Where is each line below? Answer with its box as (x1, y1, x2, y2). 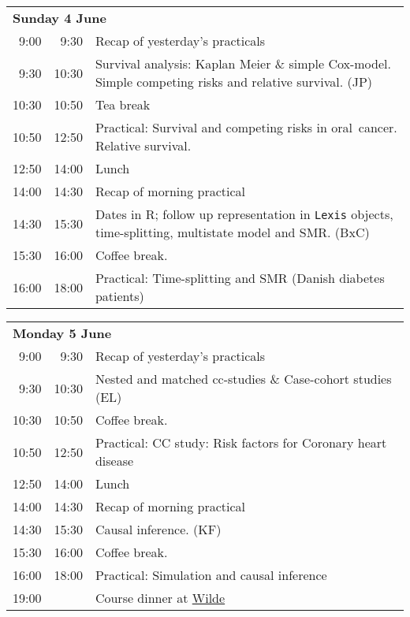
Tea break (95, 95, 151, 113)
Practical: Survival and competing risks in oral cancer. (95, 118, 397, 136)
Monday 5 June (13, 324, 112, 342)
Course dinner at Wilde (95, 589, 225, 607)
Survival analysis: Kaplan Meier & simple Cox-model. (95, 54, 391, 72)
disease (95, 452, 134, 470)
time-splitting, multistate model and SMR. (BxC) (95, 223, 370, 241)
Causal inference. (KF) (95, 520, 222, 538)
